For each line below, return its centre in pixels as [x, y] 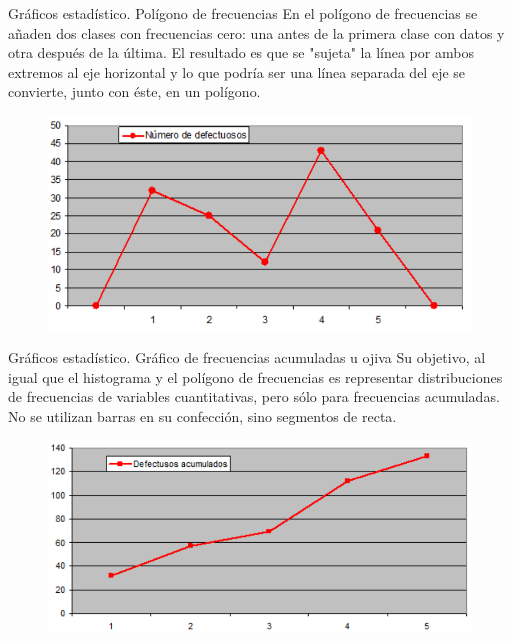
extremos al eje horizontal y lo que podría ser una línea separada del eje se [237, 71]
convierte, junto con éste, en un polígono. [134, 91]
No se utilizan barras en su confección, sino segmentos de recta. [202, 415]
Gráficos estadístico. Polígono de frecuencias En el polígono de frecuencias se [243, 13]
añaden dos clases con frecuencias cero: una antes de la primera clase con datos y [256, 32]
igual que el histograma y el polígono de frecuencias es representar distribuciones [255, 376]
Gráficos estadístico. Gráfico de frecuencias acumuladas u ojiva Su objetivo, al [247, 357]
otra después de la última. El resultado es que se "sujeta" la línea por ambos [241, 52]
